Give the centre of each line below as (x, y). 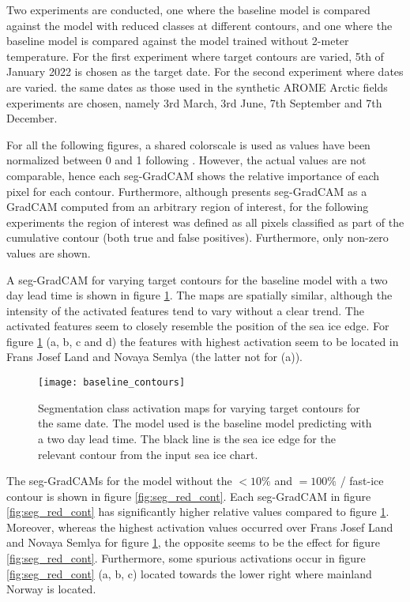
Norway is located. (51, 589)
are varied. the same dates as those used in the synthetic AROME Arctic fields (197, 87)
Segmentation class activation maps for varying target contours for (199, 407)
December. (32, 118)
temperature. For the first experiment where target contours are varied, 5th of (195, 56)
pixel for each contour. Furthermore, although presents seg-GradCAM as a (187, 191)
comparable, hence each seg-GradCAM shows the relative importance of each (193, 175)
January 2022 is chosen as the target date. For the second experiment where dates (205, 71)
